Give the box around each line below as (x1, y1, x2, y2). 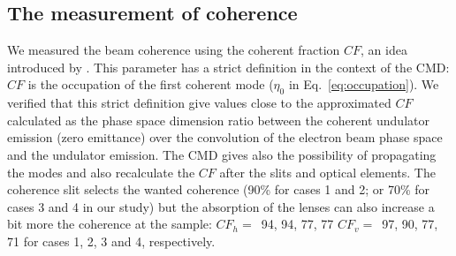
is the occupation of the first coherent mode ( (27, 75, 274, 94)
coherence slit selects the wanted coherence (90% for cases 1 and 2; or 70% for (7, 180, 430, 199)
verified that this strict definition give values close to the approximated (7, 94, 391, 112)
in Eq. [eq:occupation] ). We (288, 75, 439, 94)
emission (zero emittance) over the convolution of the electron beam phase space (7, 128, 443, 147)
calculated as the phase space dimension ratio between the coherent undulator (7, 110, 429, 129)
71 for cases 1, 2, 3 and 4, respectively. (7, 231, 216, 250)
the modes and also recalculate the (7, 162, 195, 181)
